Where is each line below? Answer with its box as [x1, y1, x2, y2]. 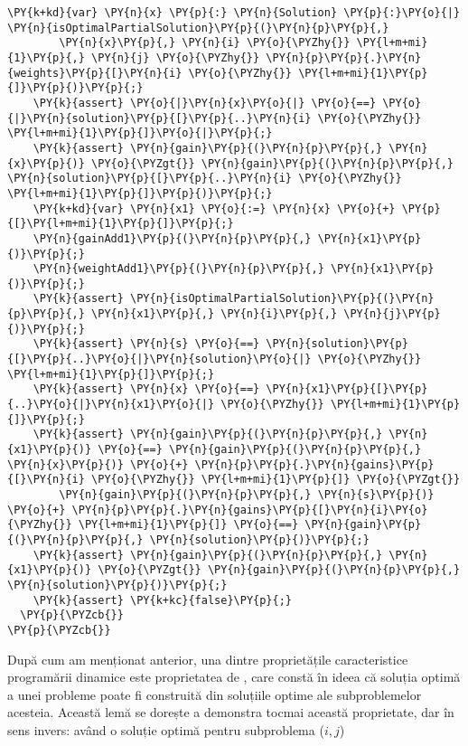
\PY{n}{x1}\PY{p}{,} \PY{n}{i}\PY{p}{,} [91, 307, 338, 321]
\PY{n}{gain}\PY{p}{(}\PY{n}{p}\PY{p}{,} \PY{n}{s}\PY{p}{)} [59, 488, 435, 501]
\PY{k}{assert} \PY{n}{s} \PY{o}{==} [33, 337, 260, 351]
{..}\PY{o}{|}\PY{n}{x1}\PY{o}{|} [7, 398, 215, 411]
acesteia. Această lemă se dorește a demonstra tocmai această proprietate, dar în [7, 703, 454, 722]
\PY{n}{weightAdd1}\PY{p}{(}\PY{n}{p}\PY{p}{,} [33, 262, 324, 276]
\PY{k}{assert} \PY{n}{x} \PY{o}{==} [33, 382, 260, 396]
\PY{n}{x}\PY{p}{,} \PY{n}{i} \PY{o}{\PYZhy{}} [59, 36, 351, 50]
